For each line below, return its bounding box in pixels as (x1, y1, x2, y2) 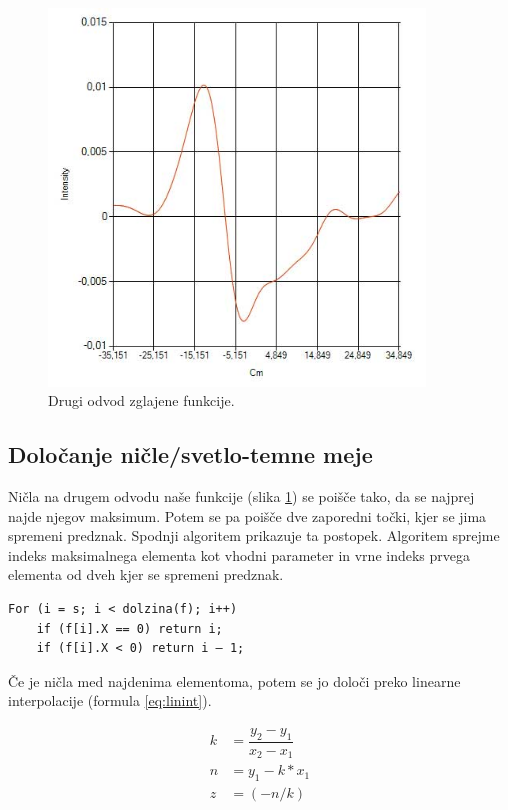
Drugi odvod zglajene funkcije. (48, 390, 235, 411)
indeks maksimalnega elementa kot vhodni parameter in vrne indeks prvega (8, 544, 470, 565)
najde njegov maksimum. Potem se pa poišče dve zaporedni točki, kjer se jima (8, 505, 487, 526)
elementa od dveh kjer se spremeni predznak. (8, 564, 284, 585)
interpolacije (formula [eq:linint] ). (8, 690, 212, 711)
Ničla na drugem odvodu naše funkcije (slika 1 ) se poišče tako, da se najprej (8, 486, 475, 507)
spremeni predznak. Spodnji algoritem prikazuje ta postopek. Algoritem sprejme (8, 525, 500, 546)
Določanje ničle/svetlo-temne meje (8, 439, 373, 470)
